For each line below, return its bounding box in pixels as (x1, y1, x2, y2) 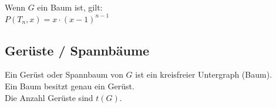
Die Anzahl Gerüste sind (5, 91, 93, 103)
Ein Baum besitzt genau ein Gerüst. (5, 79, 134, 92)
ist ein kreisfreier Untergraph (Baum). (135, 68, 272, 81)
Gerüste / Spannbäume (5, 41, 150, 59)
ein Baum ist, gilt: (37, 1, 103, 13)
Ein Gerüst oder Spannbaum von (5, 68, 123, 81)
